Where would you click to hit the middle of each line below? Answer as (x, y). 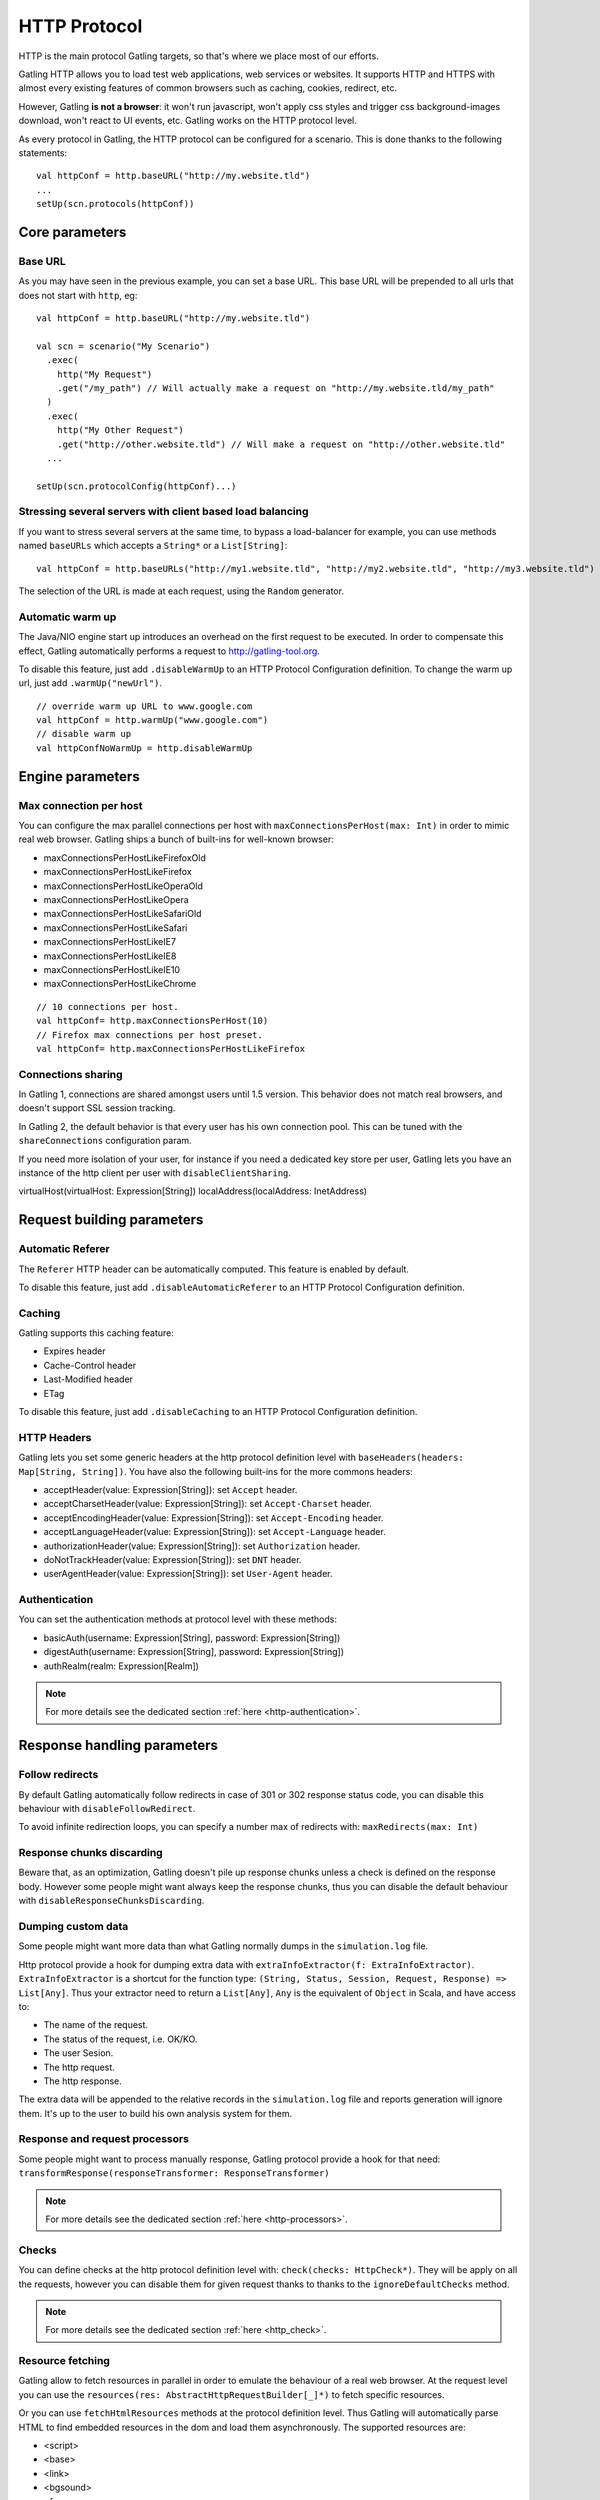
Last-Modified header (88, 1379)
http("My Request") (104, 374)
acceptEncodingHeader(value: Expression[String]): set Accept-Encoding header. (213, 1517)
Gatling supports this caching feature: (96, 1333)
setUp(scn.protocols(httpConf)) (115, 204)
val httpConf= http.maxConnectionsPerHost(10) (152, 1021)
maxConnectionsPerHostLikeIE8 (110, 956)
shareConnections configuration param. (105, 1141)
